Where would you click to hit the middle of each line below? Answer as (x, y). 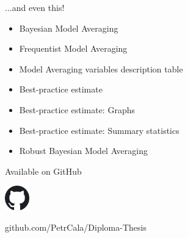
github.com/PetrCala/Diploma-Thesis (76, 227)
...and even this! (35, 7)
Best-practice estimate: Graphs (77, 109)
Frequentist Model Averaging (73, 48)
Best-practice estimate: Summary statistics (99, 130)
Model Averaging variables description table (101, 68)
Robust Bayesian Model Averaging (83, 151)
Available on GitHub (43, 171)
